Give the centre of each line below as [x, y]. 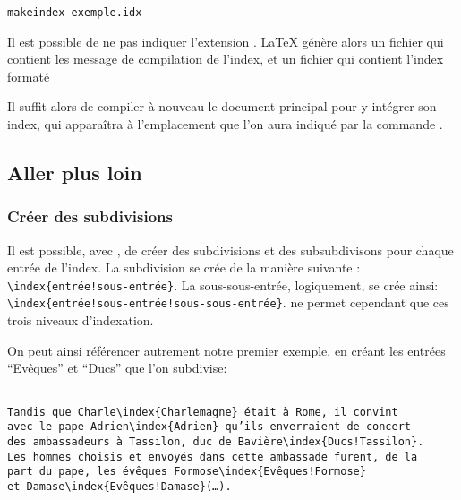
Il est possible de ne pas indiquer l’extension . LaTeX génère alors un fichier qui [226, 41]
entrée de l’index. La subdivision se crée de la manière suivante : [184, 267]
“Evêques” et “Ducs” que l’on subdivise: [117, 368]
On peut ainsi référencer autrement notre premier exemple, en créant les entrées [226, 350]
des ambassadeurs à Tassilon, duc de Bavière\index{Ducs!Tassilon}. [216, 441]
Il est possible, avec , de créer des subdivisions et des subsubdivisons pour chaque [230, 250]
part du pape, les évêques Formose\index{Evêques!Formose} [187, 472]
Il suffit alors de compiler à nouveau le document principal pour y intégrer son [222, 106]
